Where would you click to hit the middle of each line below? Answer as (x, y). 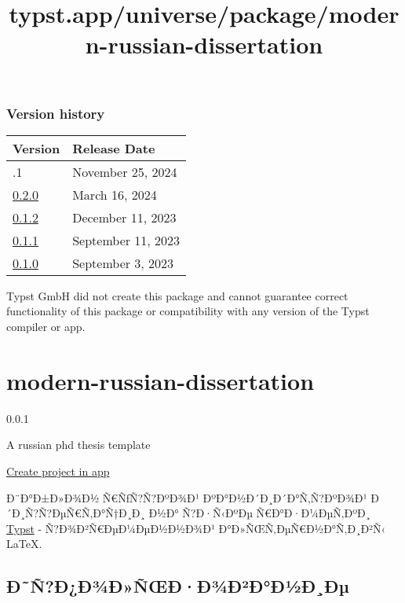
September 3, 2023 (123, 263)
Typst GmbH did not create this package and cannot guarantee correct (177, 295)
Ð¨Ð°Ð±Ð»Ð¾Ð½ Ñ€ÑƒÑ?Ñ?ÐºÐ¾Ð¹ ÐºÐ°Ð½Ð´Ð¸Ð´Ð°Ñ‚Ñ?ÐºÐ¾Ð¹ (187, 497)
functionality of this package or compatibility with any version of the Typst (188, 311)
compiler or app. (46, 327)
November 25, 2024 (125, 171)
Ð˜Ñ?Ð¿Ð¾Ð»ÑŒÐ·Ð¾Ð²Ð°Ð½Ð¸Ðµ (178, 586)
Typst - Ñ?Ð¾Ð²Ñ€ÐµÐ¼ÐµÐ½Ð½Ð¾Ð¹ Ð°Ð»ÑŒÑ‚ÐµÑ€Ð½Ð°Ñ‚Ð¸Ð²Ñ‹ (196, 528)
